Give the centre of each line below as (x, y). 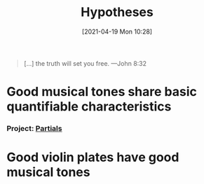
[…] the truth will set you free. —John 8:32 (85, 63)
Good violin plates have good (93, 157)
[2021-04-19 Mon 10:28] (117, 31)
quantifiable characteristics (89, 107)
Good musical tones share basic (102, 92)
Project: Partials (34, 129)
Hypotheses (117, 12)
